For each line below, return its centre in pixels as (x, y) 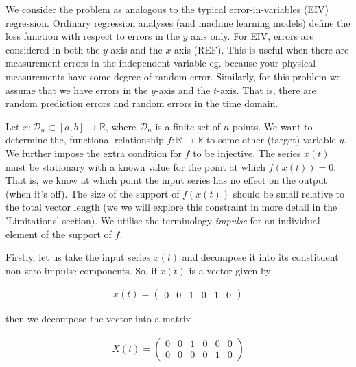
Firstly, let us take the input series (78, 257)
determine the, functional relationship (85, 140)
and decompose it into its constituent (260, 257)
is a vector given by (230, 270)
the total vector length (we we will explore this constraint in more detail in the (171, 207)
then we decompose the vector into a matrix (98, 319)
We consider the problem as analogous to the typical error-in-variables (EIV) (167, 9)
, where (121, 126)
